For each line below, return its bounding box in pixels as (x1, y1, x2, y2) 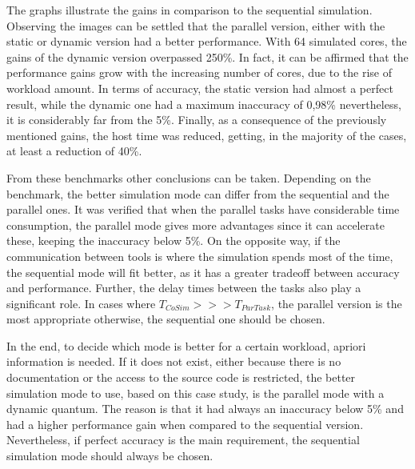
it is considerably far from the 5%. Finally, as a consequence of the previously (6, 111, 387, 128)
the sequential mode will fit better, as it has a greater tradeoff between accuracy (6, 263, 400, 280)
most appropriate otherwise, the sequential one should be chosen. (6, 311, 325, 327)
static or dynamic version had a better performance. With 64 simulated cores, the (6, 33, 407, 50)
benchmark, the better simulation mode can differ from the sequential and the (6, 185, 389, 202)
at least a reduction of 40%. (6, 142, 142, 159)
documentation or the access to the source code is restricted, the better (6, 369, 356, 386)
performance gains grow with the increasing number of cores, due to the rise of (6, 64, 393, 81)
